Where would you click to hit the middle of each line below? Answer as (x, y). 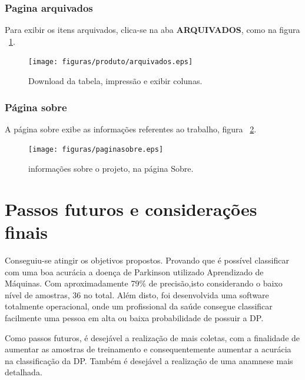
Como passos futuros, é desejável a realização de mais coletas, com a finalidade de (152, 337)
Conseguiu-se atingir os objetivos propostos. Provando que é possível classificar (147, 260)
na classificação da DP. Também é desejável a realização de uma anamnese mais (149, 360)
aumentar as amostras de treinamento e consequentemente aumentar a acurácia (148, 349)
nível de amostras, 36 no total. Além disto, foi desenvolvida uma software (137, 294)
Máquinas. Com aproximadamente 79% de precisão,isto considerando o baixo (144, 283)
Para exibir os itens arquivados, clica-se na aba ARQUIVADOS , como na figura (152, 30)
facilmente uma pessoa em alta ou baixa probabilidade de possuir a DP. (134, 318)
